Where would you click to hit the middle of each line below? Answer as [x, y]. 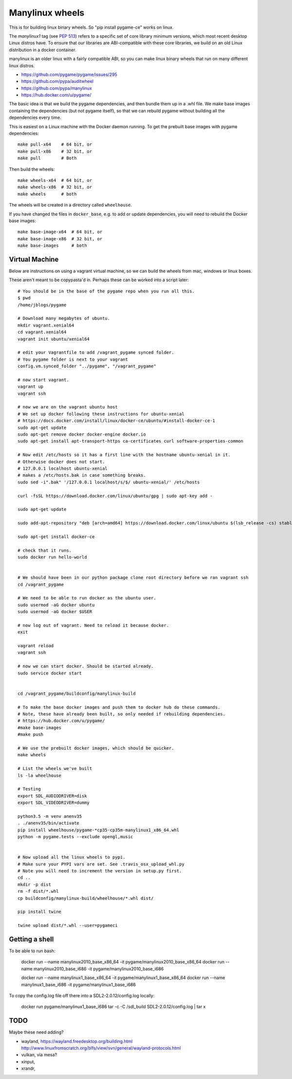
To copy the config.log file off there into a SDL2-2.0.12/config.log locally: [82, 995]
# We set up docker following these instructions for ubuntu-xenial [101, 414]
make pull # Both [47, 158]
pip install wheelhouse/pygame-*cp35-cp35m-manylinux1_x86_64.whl [99, 830]
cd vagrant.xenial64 [42, 332]
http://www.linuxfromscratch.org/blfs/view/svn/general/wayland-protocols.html [101, 1048]
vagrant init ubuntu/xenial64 [54, 339]
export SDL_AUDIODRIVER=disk [52, 796]
